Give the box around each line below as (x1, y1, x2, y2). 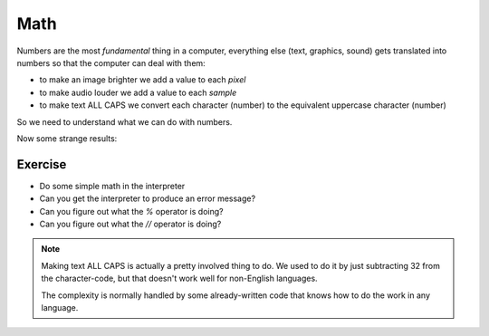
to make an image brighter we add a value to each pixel (39, 74, 246, 85)
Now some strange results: (16, 132, 118, 144)
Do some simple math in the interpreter (39, 180, 186, 191)
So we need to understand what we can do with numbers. (16, 116, 233, 127)
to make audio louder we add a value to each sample (39, 87, 237, 98)
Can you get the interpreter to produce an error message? (39, 193, 256, 204)
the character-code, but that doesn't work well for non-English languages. (41, 273, 318, 284)
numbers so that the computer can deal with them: (16, 57, 206, 68)
